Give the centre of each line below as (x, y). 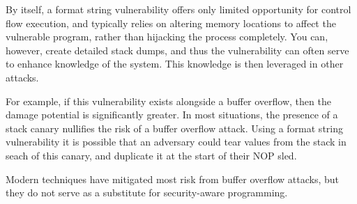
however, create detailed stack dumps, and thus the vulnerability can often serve (177, 50)
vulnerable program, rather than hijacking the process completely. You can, (167, 37)
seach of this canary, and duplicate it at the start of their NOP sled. (151, 155)
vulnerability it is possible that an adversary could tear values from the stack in (176, 142)
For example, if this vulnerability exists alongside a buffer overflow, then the (168, 101)
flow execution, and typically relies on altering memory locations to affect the (171, 23)
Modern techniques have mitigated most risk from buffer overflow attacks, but (173, 179)
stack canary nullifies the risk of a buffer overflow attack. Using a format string (174, 128)
